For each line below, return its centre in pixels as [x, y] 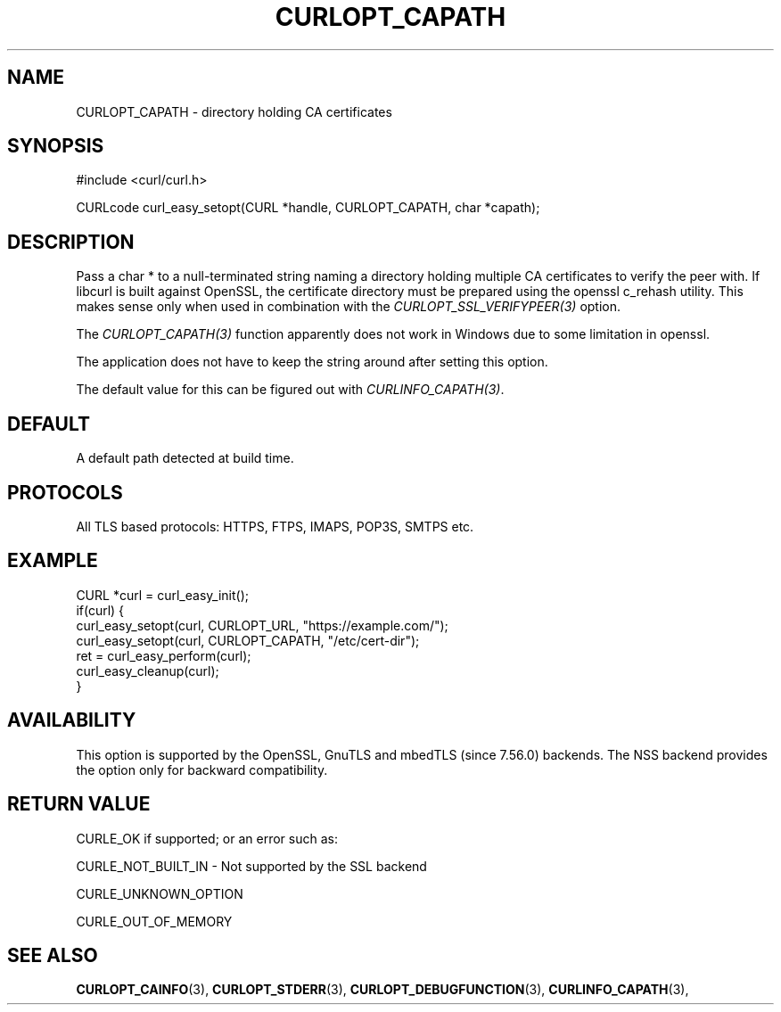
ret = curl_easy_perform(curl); [164, 655]
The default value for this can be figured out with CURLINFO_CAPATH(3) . [290, 390]
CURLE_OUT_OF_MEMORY [154, 921]
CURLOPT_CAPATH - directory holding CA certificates [234, 111]
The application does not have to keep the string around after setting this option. [312, 362]
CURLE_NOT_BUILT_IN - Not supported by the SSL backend [251, 866]
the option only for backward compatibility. [202, 769]
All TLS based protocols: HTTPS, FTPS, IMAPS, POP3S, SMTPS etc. [275, 526]
